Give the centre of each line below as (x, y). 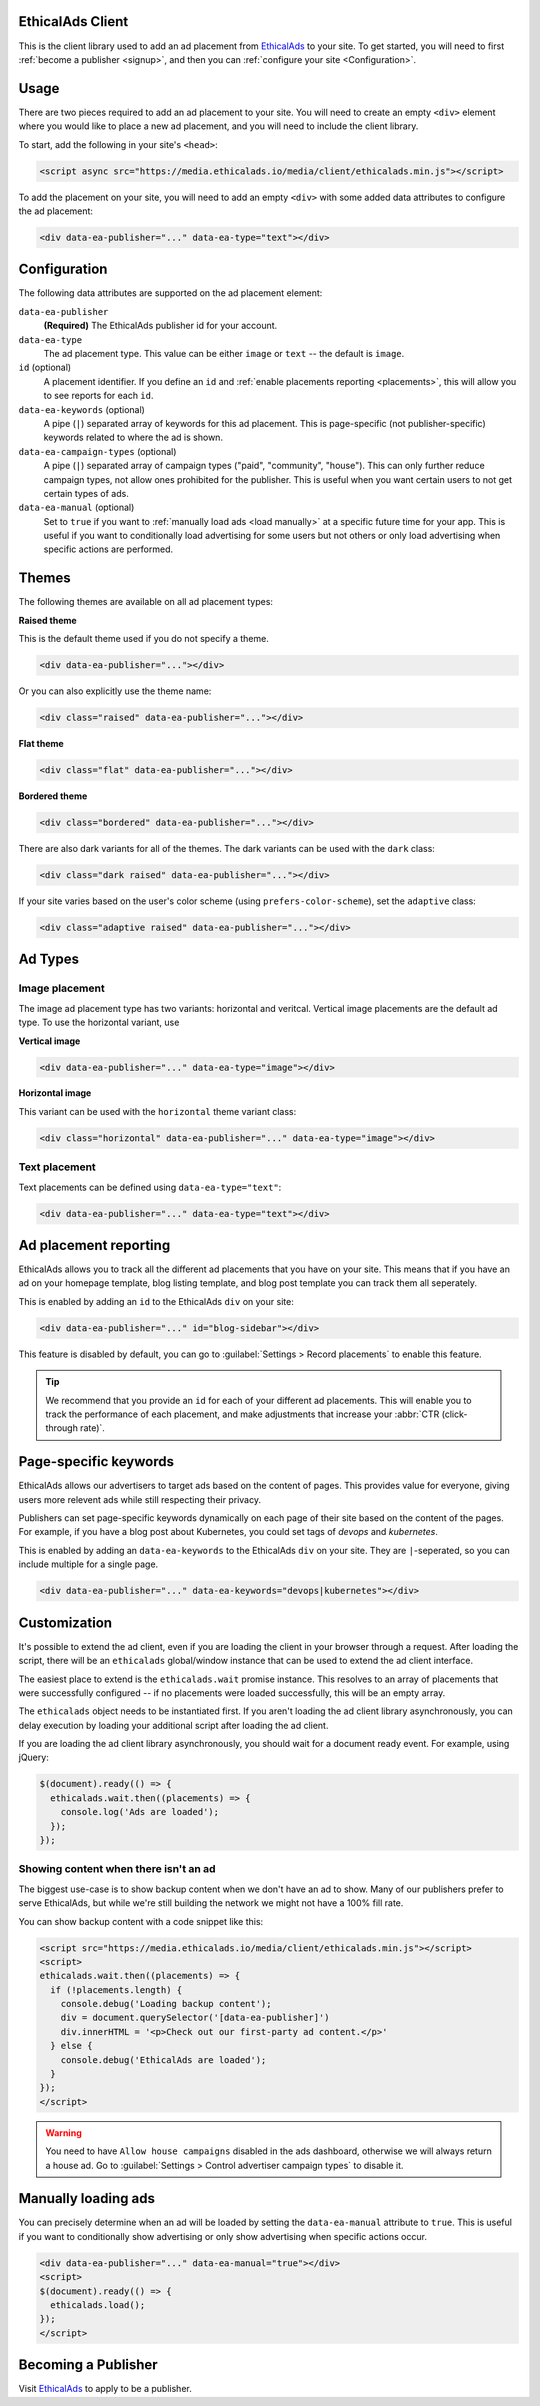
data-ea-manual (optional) (76, 507)
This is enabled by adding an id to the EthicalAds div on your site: (156, 1301)
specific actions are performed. (108, 549)
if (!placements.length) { (116, 1989)
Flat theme (41, 744)
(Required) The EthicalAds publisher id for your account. (160, 326)
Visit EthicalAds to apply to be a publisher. (105, 2389)
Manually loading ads (86, 2198)
